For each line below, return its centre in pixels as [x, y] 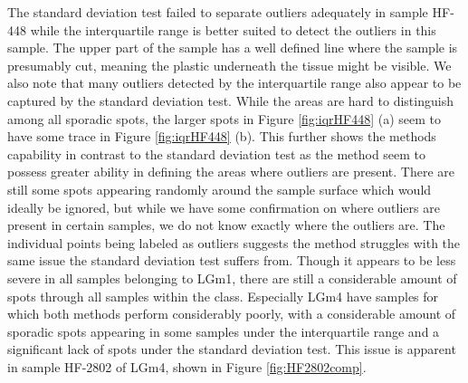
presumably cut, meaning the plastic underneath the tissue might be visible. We [229, 65]
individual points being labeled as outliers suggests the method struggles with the [234, 242]
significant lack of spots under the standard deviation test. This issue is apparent [232, 349]
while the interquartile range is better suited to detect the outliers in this [233, 29]
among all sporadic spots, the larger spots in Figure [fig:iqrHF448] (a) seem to [224, 118]
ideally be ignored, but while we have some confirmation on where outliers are [224, 207]
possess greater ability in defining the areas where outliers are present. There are [231, 172]
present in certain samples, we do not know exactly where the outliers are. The [226, 225]
